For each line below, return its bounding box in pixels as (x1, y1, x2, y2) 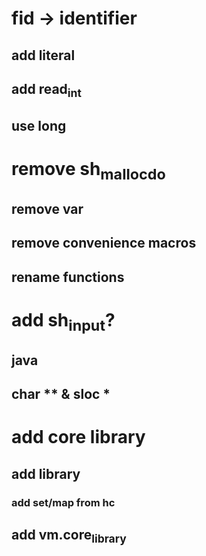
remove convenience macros (11, 235, 197, 252)
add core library (11, 426, 146, 449)
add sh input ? (11, 308, 116, 335)
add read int (11, 80, 82, 101)
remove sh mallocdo (11, 157, 166, 184)
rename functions (11, 268, 125, 286)
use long (11, 117, 67, 134)
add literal (11, 47, 76, 64)
